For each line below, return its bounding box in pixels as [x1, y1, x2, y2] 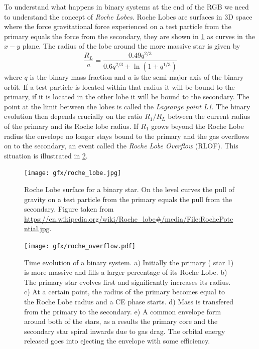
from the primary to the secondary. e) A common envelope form [24, 306, 221, 316]
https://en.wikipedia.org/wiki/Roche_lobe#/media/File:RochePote [24, 213, 233, 224]
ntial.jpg [24, 223, 50, 234]
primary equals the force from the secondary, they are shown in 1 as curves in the [4, 31, 255, 41]
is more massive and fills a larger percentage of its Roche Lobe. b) [24, 267, 227, 277]
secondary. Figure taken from [24, 204, 114, 214]
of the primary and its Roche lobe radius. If [4, 120, 139, 131]
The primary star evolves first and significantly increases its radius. [24, 276, 231, 287]
